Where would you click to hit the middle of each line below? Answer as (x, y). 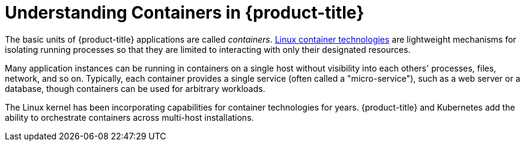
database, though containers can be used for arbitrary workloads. (135, 88)
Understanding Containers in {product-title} (185, 13)
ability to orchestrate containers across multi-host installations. (129, 117)
